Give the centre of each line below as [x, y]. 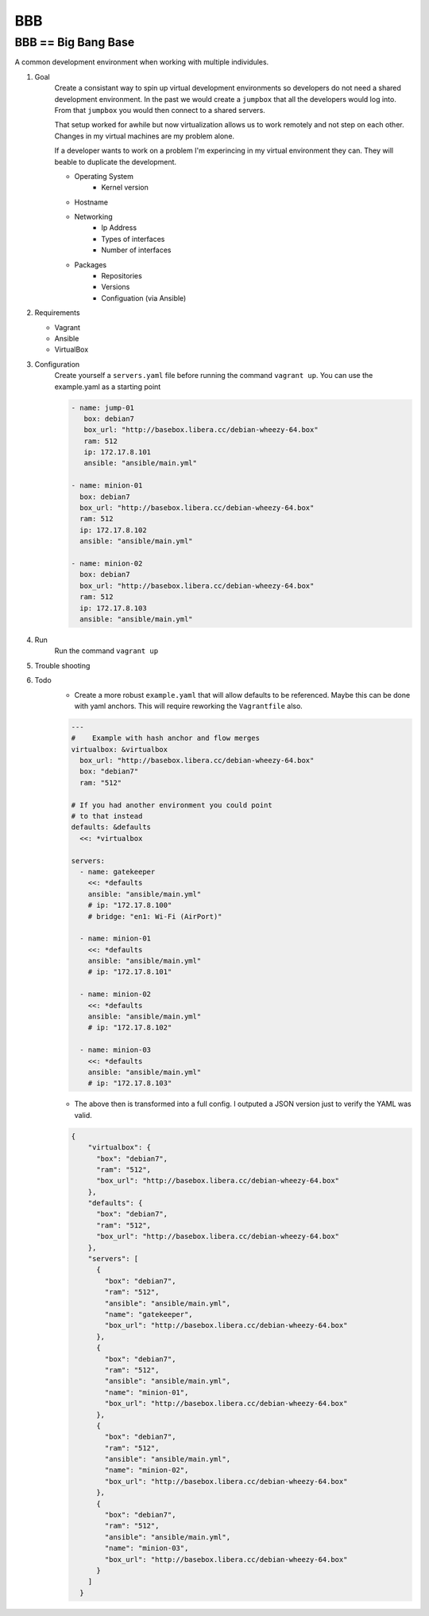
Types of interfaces [133, 239]
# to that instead [107, 816]
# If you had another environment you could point [172, 805]
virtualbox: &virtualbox [120, 749]
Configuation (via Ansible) [144, 298]
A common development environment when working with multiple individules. [142, 62]
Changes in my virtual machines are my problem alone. [144, 136]
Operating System [104, 176]
